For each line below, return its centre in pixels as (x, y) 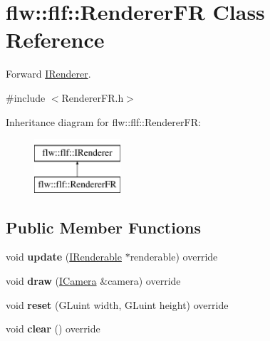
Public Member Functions (103, 227)
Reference (55, 40)
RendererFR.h (93, 97)
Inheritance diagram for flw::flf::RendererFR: (103, 121)
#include (26, 97)
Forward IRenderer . (48, 74)
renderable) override (174, 257)
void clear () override (53, 329)
